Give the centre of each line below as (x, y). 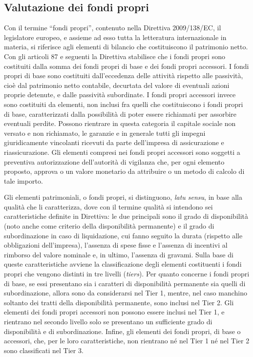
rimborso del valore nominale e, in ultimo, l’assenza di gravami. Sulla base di (119, 254)
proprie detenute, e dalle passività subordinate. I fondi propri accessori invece (120, 94)
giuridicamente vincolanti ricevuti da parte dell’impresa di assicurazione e (114, 142)
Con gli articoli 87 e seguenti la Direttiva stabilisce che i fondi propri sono (115, 56)
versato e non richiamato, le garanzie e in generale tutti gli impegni (105, 133)
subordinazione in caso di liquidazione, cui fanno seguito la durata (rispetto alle (123, 235)
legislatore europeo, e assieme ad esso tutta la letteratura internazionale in (115, 37)
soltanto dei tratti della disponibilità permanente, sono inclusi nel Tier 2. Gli (119, 302)
